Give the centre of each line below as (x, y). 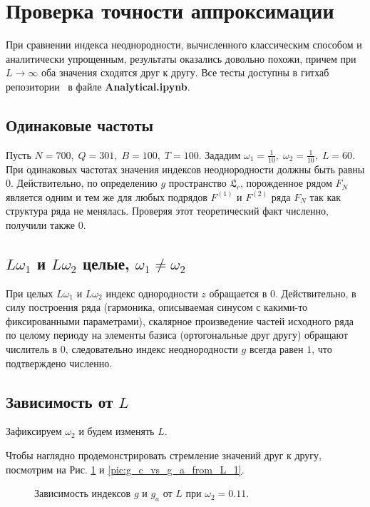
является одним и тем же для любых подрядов (107, 196)
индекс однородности (152, 293)
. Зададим (220, 154)
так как (325, 196)
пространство (197, 183)
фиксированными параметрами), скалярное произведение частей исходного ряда (180, 321)
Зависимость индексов (83, 493)
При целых (30, 293)
